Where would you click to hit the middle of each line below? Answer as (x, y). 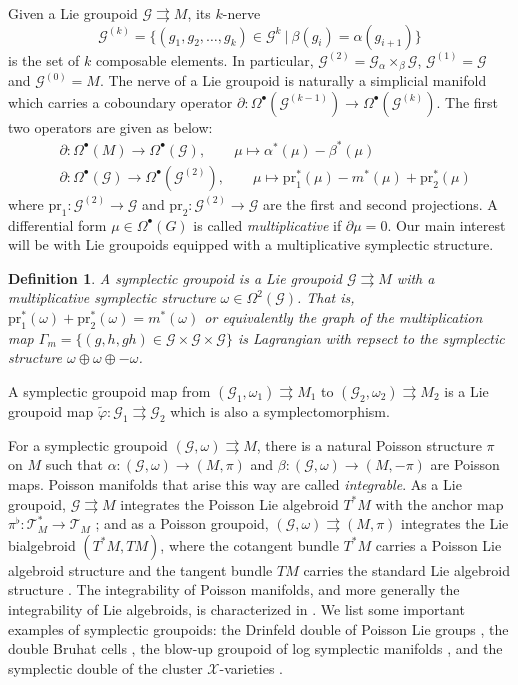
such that (74, 464)
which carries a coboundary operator (120, 101)
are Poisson (465, 464)
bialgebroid (42, 544)
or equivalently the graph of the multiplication (343, 316)
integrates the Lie (455, 523)
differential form (57, 224)
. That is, (325, 297)
